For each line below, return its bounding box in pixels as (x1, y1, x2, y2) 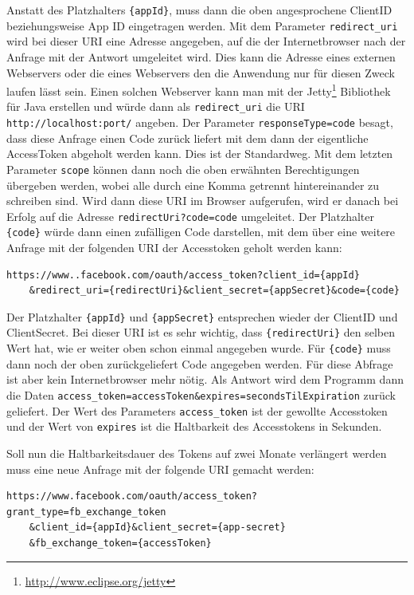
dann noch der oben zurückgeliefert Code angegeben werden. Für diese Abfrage (6, 355, 393, 372)
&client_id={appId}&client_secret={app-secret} (29, 522, 286, 534)
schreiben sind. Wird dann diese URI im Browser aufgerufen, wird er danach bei (6, 192, 399, 209)
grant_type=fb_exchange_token (6, 506, 166, 518)
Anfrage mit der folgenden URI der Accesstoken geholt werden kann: (6, 239, 342, 255)
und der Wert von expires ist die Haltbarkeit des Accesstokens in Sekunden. (6, 418, 382, 435)
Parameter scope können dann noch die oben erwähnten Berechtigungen (6, 160, 360, 177)
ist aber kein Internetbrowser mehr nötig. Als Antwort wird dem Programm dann (6, 371, 404, 388)
